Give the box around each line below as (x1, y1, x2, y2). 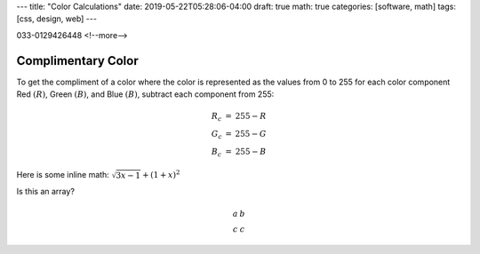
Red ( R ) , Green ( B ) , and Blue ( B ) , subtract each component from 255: (16, 89, 275, 99)
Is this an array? (16, 187, 76, 197)
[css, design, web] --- (16, 13, 98, 24)
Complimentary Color (16, 53, 139, 68)
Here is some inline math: (16, 170, 110, 180)
